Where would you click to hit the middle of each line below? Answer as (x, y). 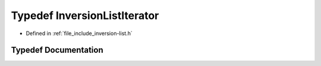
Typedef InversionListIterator (85, 15)
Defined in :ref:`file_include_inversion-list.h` (79, 33)
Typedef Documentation (57, 50)
